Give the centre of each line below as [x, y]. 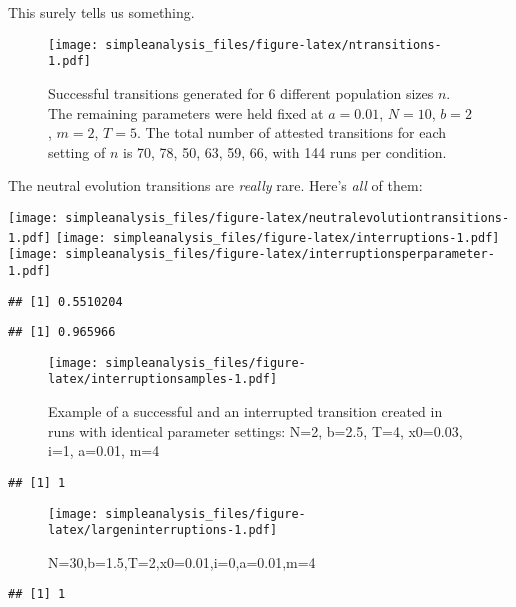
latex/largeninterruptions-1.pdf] [163, 530]
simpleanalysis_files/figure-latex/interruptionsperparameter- [280, 254]
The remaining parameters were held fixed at [186, 112]
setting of [77, 151]
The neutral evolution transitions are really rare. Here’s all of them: [215, 185]
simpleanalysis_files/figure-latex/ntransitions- [273, 44]
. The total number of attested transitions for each [291, 132]
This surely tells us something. [101, 12]
